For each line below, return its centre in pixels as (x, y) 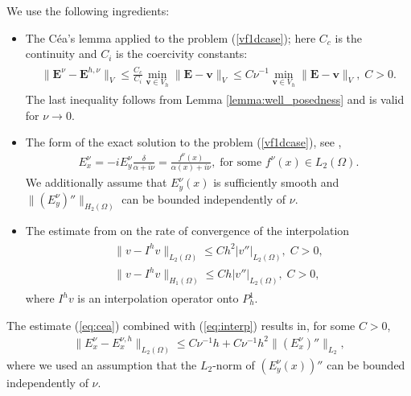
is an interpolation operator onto (158, 298)
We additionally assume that (96, 182)
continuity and (61, 54)
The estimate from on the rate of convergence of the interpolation (187, 230)
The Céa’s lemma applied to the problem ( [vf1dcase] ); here (171, 37)
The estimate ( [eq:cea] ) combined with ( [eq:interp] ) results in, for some (181, 325)
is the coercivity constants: (182, 54)
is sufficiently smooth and (276, 182)
